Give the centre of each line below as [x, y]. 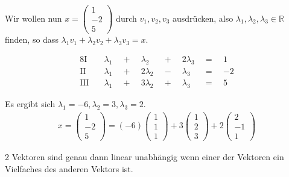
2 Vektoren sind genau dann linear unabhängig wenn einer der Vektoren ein [144, 157]
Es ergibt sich [30, 104]
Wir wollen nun [33, 18]
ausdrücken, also [203, 18]
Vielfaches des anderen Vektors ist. [69, 168]
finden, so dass [32, 39]
